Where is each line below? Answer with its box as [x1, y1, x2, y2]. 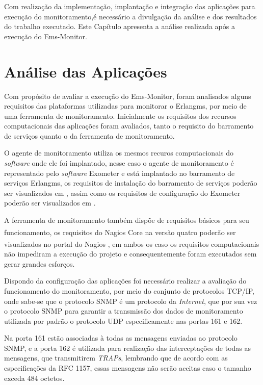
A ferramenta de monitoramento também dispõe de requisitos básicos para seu [4, 215, 249, 225]
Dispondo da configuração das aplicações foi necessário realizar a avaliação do [4, 275, 247, 286]
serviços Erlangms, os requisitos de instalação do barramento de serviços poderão [4, 177, 257, 188]
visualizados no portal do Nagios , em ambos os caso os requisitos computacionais [4, 238, 259, 249]
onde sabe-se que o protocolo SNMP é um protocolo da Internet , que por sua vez [4, 295, 257, 306]
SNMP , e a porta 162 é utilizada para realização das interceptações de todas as [4, 342, 251, 353]
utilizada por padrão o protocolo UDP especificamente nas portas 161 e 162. [4, 315, 243, 326]
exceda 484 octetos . [4, 372, 65, 383]
